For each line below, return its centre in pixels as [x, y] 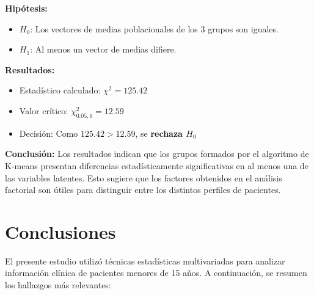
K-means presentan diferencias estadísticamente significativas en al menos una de [157, 165]
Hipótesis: [26, 8]
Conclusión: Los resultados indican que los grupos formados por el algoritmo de [157, 154]
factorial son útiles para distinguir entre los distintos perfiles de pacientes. [143, 190]
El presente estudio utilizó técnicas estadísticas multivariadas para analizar [145, 260]
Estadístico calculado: [60, 90]
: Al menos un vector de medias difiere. [103, 49]
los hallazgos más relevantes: [58, 285]
